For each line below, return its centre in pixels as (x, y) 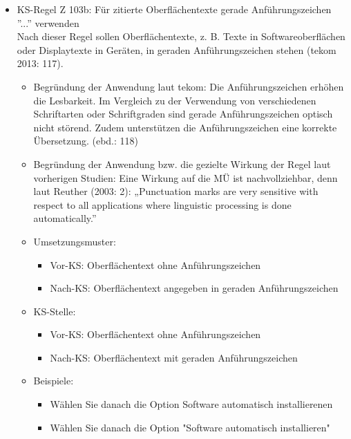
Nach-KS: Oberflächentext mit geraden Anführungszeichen (174, 357)
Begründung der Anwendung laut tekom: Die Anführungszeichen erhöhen (189, 86)
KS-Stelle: (55, 311)
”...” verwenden (48, 22)
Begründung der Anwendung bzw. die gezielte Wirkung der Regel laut (182, 164)
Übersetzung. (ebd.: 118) (86, 141)
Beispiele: (54, 381)
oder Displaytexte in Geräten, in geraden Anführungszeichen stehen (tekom (177, 49)
